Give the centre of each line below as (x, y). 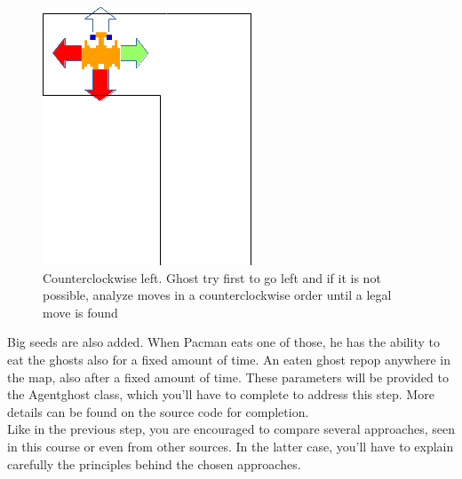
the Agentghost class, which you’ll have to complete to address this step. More (221, 394)
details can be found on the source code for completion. (158, 411)
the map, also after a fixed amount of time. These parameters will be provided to (228, 377)
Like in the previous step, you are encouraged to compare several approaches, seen (231, 429)
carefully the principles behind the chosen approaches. (154, 463)
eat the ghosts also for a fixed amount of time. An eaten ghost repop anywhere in (229, 359)
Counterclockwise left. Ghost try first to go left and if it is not (212, 277)
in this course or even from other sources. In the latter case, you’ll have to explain (231, 446)
